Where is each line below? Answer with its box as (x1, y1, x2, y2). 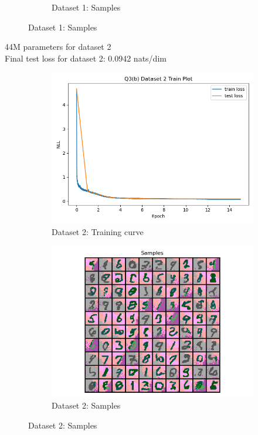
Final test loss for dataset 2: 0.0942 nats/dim (5, 52, 167, 64)
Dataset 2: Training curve (52, 225, 144, 237)
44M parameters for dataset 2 (5, 40, 111, 53)
